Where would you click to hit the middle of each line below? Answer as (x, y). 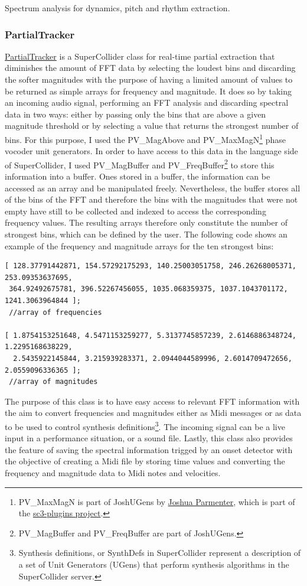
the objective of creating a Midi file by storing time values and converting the (145, 461)
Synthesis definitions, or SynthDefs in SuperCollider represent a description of (160, 553)
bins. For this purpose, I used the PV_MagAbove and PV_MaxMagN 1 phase (145, 138)
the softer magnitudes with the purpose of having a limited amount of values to (149, 79)
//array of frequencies (55, 312)
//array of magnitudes (53, 382)
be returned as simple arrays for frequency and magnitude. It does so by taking (148, 91)
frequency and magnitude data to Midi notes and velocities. (113, 472)
